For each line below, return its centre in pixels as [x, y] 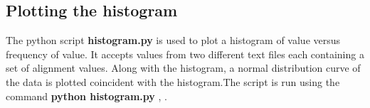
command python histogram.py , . [86, 96]
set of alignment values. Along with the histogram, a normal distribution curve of [183, 68]
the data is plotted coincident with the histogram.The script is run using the [173, 81]
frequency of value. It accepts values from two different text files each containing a [185, 54]
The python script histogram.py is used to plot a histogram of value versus [173, 40]
